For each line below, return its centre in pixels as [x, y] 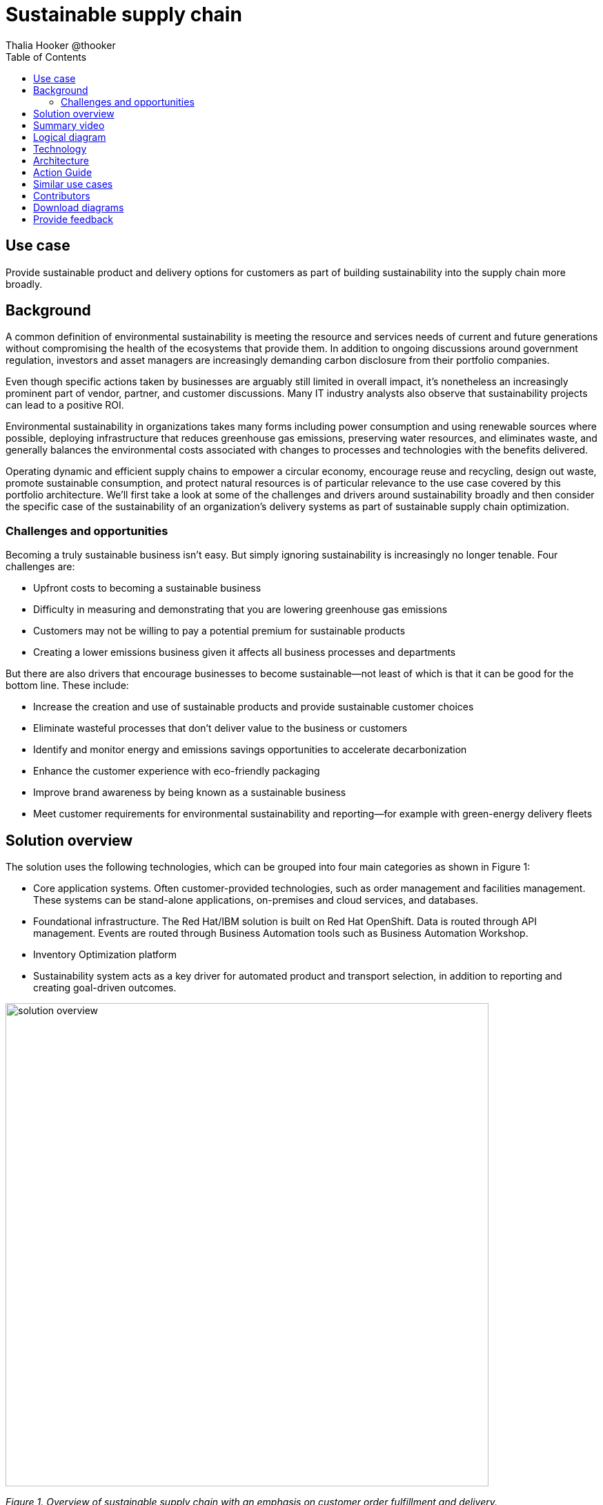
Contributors [62, 195]
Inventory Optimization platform [105, 955]
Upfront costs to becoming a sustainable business [147, 588]
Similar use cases [73, 184]
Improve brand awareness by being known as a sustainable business [190, 793]
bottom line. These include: [67, 686]
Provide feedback [73, 219]
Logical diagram [70, 137]
